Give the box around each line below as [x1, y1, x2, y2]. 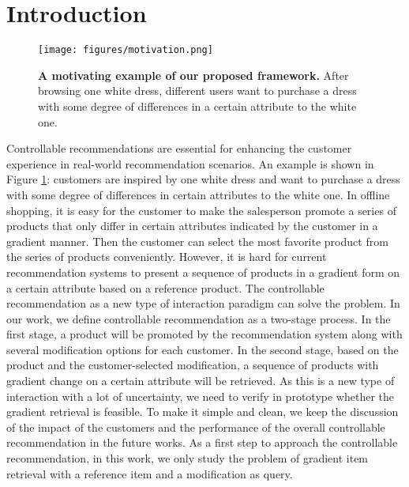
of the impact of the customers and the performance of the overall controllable [6, 418, 385, 435]
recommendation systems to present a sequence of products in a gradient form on [6, 263, 400, 280]
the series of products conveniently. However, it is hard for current [6, 248, 327, 265]
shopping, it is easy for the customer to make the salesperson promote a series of [6, 202, 396, 218]
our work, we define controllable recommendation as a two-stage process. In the [6, 310, 391, 327]
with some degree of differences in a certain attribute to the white [38, 97, 357, 114]
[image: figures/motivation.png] [38, 44, 213, 56]
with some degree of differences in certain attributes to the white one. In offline [6, 186, 390, 202]
